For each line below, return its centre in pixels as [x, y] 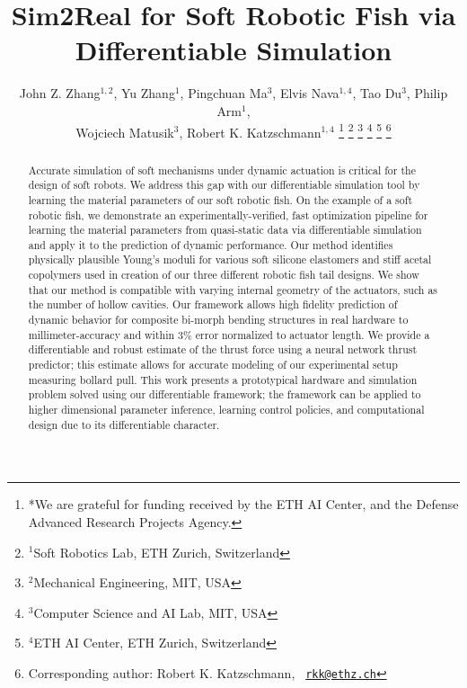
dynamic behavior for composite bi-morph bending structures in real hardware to [218, 320]
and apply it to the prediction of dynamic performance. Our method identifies [211, 244]
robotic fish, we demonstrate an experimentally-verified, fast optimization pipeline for [228, 214]
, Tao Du [377, 93]
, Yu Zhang [144, 93]
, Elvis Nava [306, 93]
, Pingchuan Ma [224, 93]
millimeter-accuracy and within [101, 334]
